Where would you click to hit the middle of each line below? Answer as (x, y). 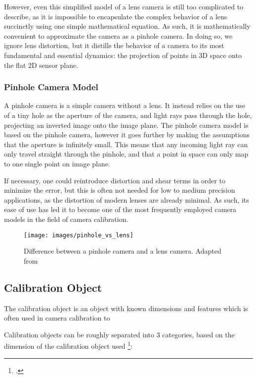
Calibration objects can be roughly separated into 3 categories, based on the (119, 334)
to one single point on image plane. (57, 163)
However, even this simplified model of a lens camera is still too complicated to (124, 6)
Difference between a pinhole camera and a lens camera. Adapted (123, 251)
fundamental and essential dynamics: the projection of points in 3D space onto (123, 55)
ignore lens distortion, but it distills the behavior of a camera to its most (114, 45)
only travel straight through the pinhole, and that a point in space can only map (126, 154)
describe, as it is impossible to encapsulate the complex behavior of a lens (116, 16)
